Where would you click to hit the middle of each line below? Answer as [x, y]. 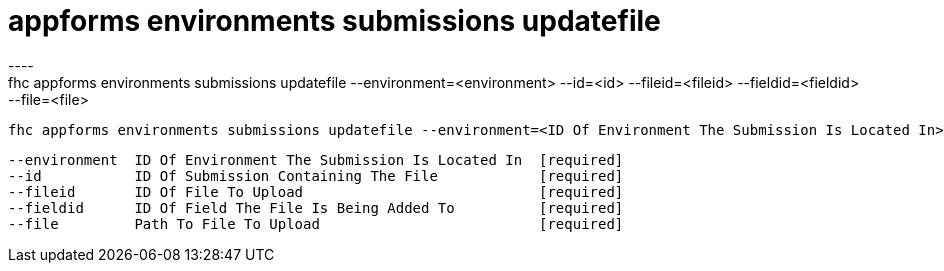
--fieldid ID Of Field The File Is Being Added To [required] [316, 207]
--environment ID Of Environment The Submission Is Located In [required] [316, 159]
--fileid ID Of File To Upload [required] [316, 191]
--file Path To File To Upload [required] [316, 223]
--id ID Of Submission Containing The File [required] [316, 175]
